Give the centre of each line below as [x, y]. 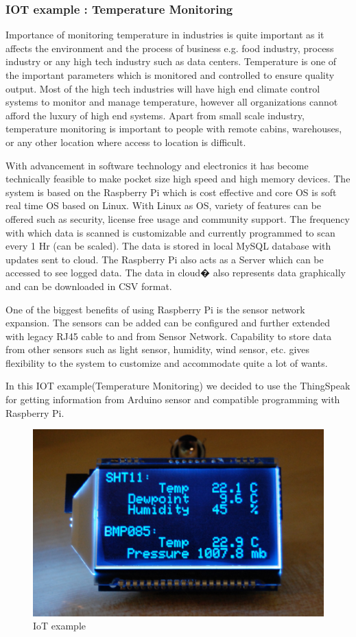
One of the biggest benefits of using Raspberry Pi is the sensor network [155, 309]
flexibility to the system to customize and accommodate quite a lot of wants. [167, 362]
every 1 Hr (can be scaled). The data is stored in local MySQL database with [168, 246]
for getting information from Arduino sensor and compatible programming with [173, 399]
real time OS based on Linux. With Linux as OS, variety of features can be [164, 205]
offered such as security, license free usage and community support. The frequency [178, 218]
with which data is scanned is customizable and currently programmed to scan [170, 232]
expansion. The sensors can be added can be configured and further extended [168, 323]
